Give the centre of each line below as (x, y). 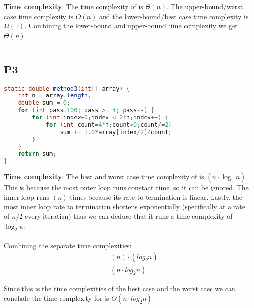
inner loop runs (27, 197)
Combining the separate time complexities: (68, 245)
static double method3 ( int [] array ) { (67, 88)
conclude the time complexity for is (57, 298)
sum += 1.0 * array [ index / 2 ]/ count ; (116, 132)
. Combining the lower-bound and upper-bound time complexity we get (131, 26)
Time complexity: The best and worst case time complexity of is (104, 177)
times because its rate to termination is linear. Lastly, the (156, 197)
